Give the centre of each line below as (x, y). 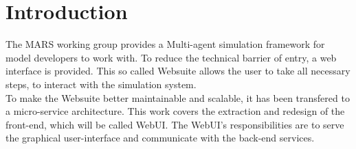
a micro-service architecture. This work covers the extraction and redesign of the (175, 111)
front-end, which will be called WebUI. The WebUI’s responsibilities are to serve (175, 124)
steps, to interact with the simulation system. (101, 84)
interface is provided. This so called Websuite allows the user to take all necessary (178, 71)
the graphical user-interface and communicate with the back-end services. (160, 138)
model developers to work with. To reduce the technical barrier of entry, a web (171, 57)
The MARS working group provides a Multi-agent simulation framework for (165, 44)
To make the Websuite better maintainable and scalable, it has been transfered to (178, 97)
